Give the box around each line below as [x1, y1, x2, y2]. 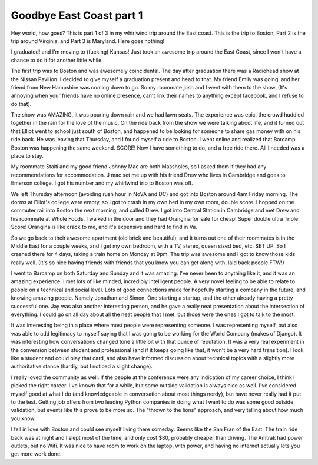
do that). [11, 100, 32, 107]
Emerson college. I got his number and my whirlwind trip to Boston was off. [11, 180, 193, 187]
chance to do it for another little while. [11, 57, 103, 64]
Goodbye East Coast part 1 [11, 9, 143, 22]
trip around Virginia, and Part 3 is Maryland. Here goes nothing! [11, 37, 165, 44]
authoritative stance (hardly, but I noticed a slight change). [11, 363, 153, 370]
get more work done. [11, 450, 62, 457]
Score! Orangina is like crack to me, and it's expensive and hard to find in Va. [11, 224, 197, 231]
